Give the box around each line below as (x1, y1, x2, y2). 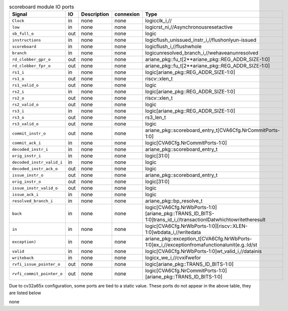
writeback (12, 255, 34, 260)
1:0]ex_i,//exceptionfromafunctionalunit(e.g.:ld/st (145, 241, 257, 248)
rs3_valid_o (12, 121, 39, 126)
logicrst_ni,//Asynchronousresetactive (145, 24, 233, 30)
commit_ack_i (12, 140, 41, 145)
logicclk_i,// (145, 17, 172, 24)
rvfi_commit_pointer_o (12, 271, 63, 276)
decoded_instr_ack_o (12, 166, 58, 171)
